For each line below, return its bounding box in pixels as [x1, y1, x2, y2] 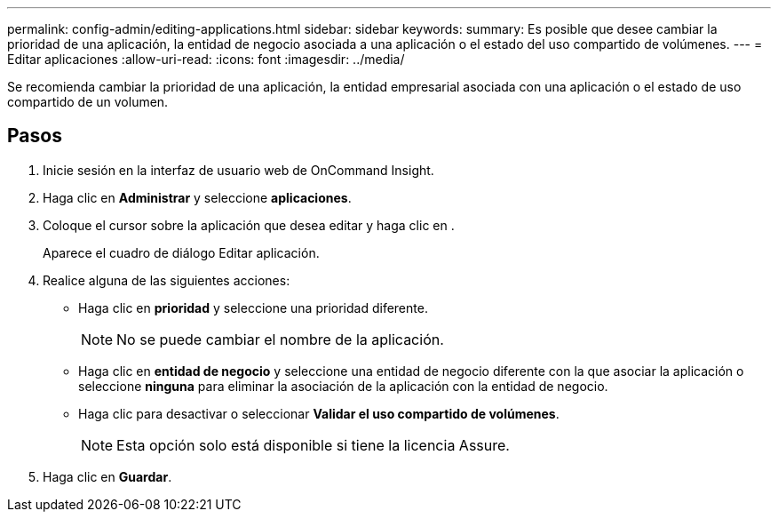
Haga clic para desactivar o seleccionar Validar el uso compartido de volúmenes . [78, 405, 560, 421]
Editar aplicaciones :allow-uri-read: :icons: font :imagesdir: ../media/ [7, 52, 405, 67]
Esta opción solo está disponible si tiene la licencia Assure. [116, 435, 510, 454]
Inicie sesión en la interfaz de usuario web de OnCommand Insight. [43, 162, 434, 178]
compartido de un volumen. [7, 94, 169, 109]
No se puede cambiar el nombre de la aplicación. [116, 330, 444, 348]
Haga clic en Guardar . [43, 468, 172, 484]
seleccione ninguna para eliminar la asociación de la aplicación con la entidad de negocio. [78, 378, 608, 394]
